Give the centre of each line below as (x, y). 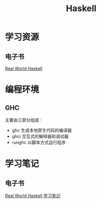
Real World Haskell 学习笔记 (33, 196)
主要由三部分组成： (24, 120)
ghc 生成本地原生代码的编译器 (42, 130)
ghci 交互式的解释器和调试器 (40, 136)
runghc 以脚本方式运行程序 (39, 142)
